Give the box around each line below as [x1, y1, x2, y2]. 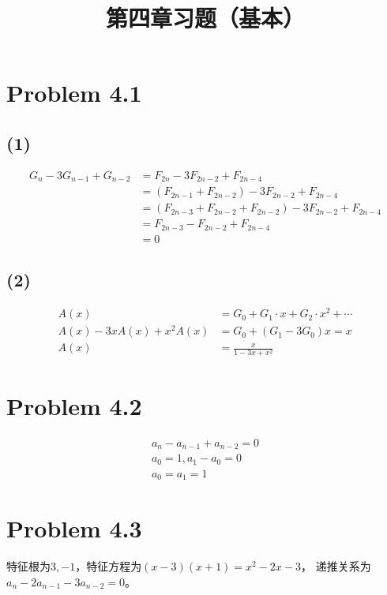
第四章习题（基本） [105, 2, 305, 34]
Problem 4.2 [6, 389, 142, 421]
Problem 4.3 [6, 512, 142, 544]
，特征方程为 [75, 558, 142, 574]
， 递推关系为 [300, 558, 371, 574]
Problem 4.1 [6, 77, 142, 109]
